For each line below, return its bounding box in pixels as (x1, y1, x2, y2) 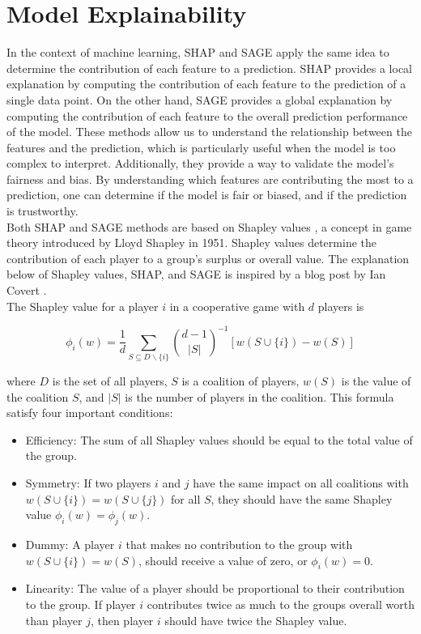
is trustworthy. (6, 202, 79, 219)
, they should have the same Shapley (210, 490, 393, 507)
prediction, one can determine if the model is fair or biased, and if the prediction (6, 186, 407, 203)
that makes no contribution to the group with (125, 536, 353, 552)
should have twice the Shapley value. (164, 611, 347, 628)
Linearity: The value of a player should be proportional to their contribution (25, 580, 405, 597)
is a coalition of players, (181, 372, 300, 389)
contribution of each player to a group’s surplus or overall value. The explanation (6, 249, 410, 266)
